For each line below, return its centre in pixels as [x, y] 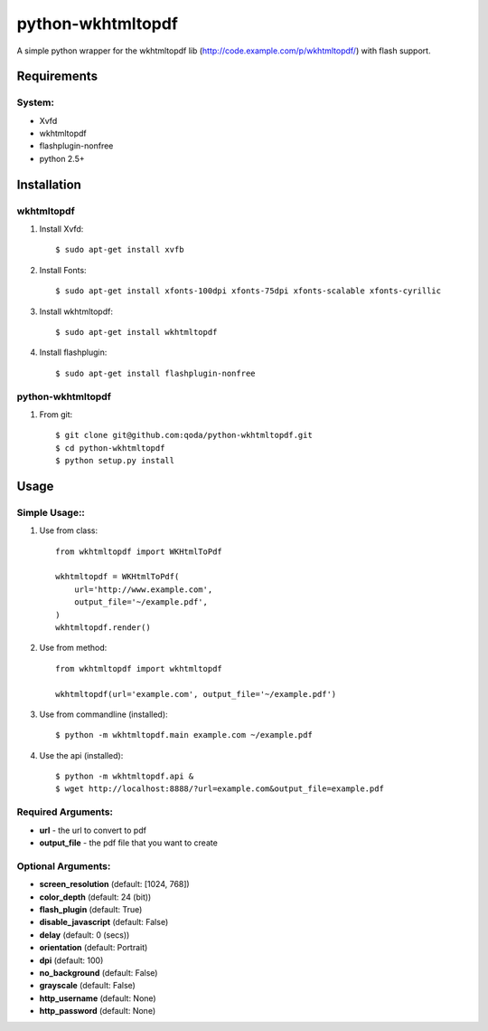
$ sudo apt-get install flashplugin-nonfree [156, 373]
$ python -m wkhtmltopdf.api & [125, 777]
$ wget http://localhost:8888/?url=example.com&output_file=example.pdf [220, 789]
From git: [56, 414]
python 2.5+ [62, 158]
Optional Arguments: [64, 866]
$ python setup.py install [115, 461]
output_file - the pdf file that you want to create [129, 843]
